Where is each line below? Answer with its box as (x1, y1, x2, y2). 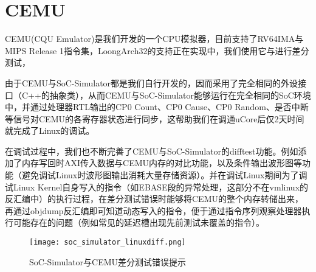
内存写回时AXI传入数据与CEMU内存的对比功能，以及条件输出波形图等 (21, 156, 303, 169)
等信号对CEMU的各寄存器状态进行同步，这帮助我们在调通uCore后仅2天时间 (5, 112, 304, 125)
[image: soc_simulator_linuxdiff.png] (29, 238, 186, 247)
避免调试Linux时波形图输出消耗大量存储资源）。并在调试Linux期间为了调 (21, 169, 307, 181)
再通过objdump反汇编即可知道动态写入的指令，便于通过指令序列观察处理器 (5, 204, 302, 217)
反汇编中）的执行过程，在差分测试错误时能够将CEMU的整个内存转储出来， (5, 192, 303, 205)
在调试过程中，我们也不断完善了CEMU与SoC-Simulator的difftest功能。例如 (5, 144, 298, 157)
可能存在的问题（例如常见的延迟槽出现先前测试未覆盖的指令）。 (13, 216, 264, 229)
